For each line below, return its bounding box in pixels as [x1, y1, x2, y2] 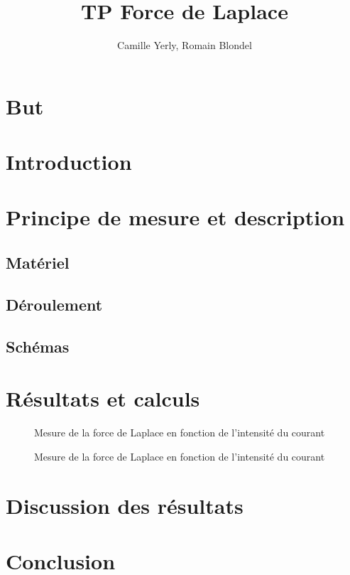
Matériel [6, 252, 70, 274]
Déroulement [6, 293, 103, 315]
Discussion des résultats [6, 490, 244, 520]
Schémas [6, 335, 70, 357]
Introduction [6, 147, 132, 176]
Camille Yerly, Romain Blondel [117, 38, 252, 53]
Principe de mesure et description [6, 203, 345, 232]
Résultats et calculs [6, 384, 200, 413]
